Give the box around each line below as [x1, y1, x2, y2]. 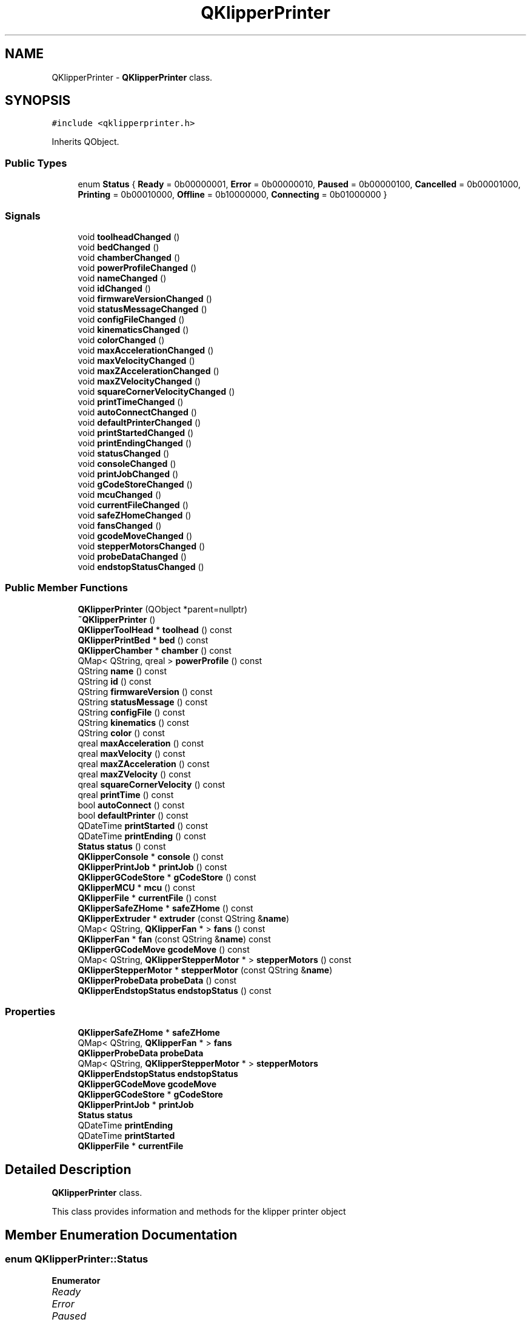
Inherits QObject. [52, 136, 119, 147]
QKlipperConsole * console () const [78, 851, 224, 862]
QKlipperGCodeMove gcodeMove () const [78, 944, 250, 955]
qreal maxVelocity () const [78, 748, 185, 759]
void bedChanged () [78, 241, 159, 252]
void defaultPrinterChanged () [78, 417, 201, 428]
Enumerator [52, 1275, 101, 1286]
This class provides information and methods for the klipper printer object [52, 1206, 346, 1217]
